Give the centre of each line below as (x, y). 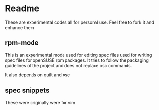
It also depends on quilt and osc (38, 75)
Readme (22, 9)
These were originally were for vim (40, 102)
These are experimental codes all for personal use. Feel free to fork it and (79, 22)
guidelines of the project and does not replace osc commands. (69, 65)
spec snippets (27, 91)
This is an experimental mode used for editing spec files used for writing (79, 55)
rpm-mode (22, 43)
